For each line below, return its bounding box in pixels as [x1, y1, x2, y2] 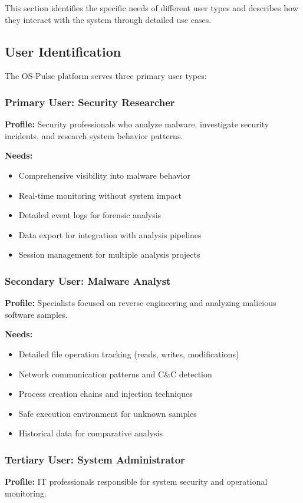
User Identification [5, 42, 121, 60]
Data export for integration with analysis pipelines [18, 228, 202, 241]
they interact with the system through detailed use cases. [5, 13, 212, 25]
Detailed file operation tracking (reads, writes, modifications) [18, 347, 239, 360]
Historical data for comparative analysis [18, 427, 163, 439]
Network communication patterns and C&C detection [18, 367, 212, 380]
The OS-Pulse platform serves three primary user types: [5, 70, 207, 82]
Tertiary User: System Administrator [5, 452, 185, 466]
